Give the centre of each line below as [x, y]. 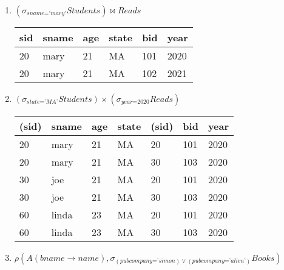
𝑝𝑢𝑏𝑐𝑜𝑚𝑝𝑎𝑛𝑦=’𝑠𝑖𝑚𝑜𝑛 [148, 261]
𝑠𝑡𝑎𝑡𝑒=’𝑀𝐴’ [42, 102]
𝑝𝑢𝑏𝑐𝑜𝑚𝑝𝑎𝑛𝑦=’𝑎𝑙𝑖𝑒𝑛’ [219, 261]
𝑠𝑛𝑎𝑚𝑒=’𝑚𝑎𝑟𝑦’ [46, 14]
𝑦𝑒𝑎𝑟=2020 [135, 102]
